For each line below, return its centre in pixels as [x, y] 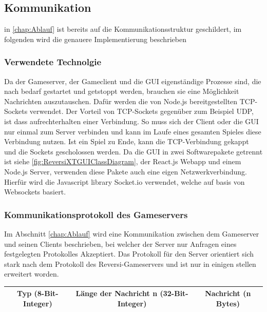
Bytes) [228, 304]
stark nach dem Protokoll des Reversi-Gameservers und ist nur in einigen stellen [130, 264]
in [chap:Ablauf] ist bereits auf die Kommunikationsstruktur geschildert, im [123, 29]
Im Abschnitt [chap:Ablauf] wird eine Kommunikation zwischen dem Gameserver [132, 233]
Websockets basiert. [35, 192]
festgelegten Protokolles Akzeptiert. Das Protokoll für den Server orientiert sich [129, 254]
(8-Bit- [46, 293]
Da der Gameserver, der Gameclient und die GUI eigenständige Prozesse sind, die [133, 81]
